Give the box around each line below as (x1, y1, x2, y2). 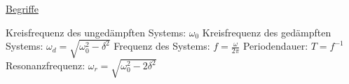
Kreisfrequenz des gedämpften (202, 24, 331, 39)
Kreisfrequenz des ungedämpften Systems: (6, 24, 186, 39)
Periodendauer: (242, 38, 308, 53)
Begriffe (6, 1, 39, 15)
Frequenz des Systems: (114, 38, 210, 53)
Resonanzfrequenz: (6, 58, 85, 73)
